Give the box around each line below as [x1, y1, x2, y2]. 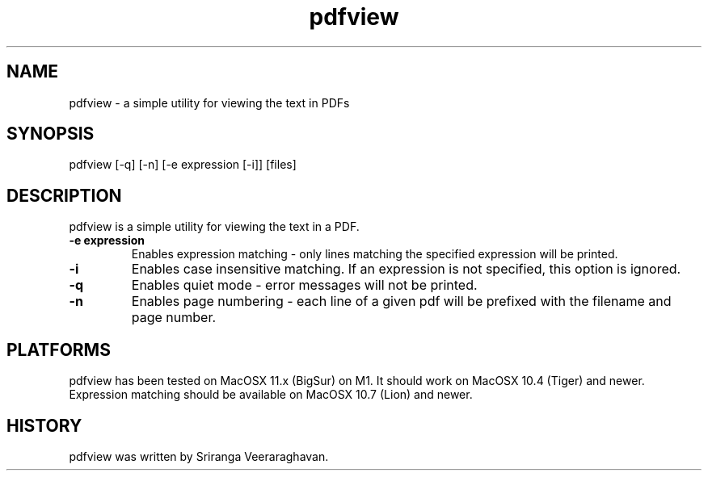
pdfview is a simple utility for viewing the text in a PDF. [69, 220, 360, 234]
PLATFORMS [6, 339, 111, 360]
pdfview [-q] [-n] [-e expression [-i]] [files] [69, 157, 297, 172]
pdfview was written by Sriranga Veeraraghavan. [69, 449, 329, 463]
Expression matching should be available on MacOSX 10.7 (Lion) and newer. [69, 387, 473, 402]
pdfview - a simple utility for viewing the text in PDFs [69, 95, 350, 110]
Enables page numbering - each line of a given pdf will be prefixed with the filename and [131, 293, 672, 310]
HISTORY [6, 415, 82, 436]
